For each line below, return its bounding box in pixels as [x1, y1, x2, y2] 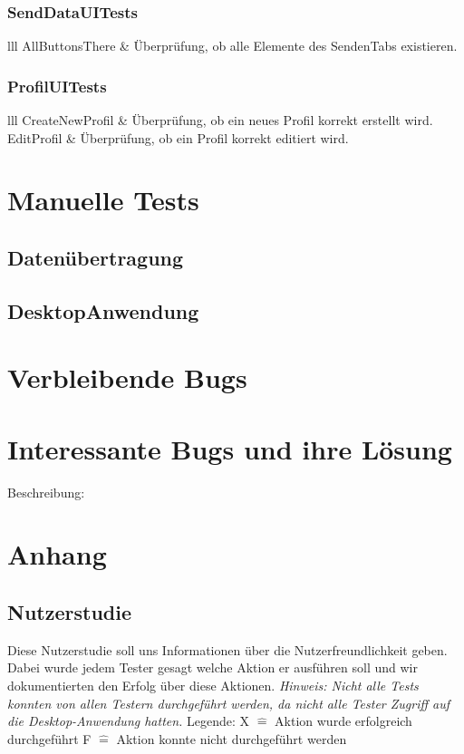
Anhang [7, 536, 107, 573]
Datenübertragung [7, 243, 184, 271]
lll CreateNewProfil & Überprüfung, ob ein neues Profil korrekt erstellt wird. [7, 111, 433, 130]
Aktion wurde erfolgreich [275, 711, 412, 730]
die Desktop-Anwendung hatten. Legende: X [7, 711, 250, 730]
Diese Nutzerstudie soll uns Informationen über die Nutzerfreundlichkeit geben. [7, 640, 448, 659]
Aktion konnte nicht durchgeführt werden [116, 729, 347, 748]
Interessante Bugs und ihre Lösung [7, 430, 452, 467]
